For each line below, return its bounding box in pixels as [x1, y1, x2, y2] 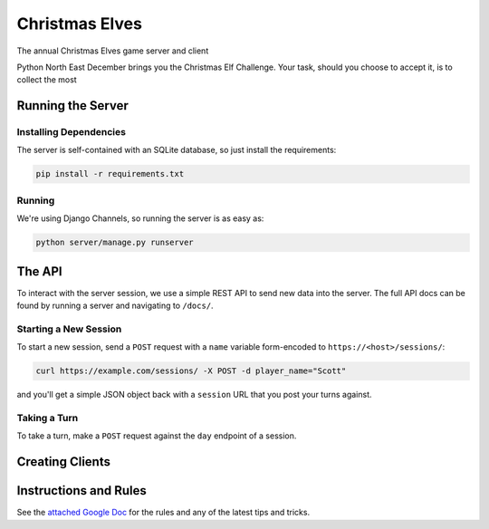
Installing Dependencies [16, 126, 127, 139]
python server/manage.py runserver [35, 237, 194, 248]
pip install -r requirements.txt [35, 168, 185, 179]
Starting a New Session [16, 322, 122, 335]
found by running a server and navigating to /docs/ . [16, 300, 214, 312]
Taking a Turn [16, 411, 79, 424]
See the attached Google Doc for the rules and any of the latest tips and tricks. [16, 507, 311, 518]
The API [16, 264, 62, 279]
